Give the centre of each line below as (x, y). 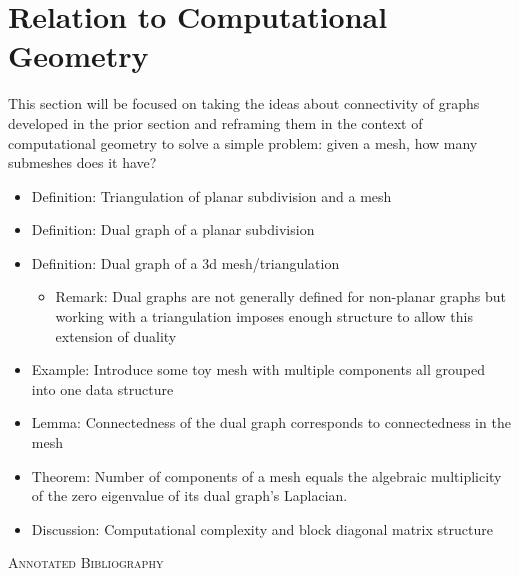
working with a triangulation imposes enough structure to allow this (264, 316)
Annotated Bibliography (86, 562)
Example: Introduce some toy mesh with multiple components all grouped (258, 369)
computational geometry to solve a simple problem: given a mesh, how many (243, 142)
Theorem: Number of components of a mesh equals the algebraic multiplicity (266, 475)
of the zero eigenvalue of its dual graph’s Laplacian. (189, 495)
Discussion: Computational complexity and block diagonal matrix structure (262, 528)
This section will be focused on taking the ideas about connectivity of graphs (244, 103)
